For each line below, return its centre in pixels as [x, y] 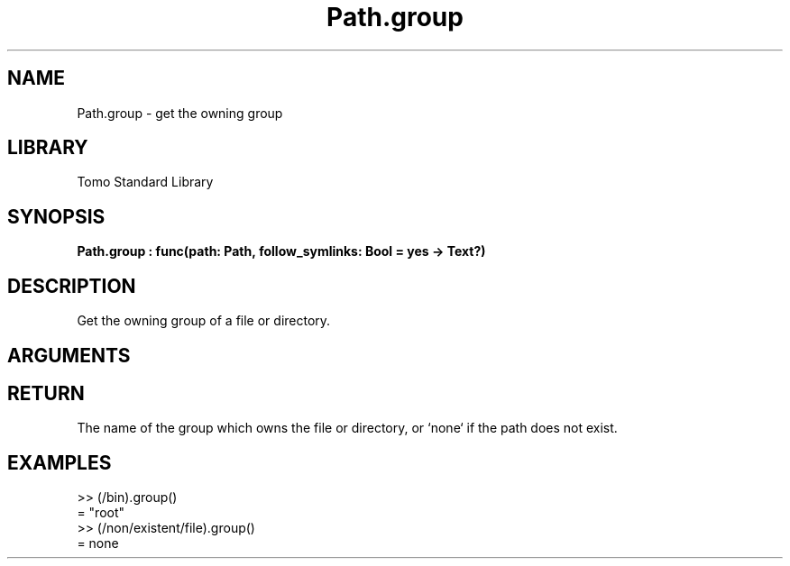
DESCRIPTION [72, 286]
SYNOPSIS [56, 216]
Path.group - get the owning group [180, 113]
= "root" [101, 513]
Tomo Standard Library [145, 182]
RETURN [46, 393]
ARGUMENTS [69, 355]
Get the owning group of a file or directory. [204, 321]
